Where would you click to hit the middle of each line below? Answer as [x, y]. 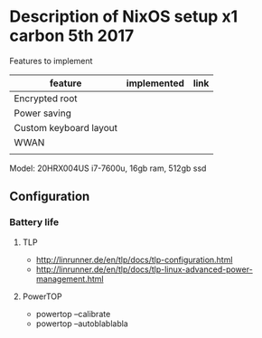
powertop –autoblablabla [82, 324]
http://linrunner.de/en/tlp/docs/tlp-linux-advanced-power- [144, 269]
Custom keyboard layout [66, 127]
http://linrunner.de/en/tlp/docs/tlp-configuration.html [134, 259]
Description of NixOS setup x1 [124, 17]
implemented [155, 83]
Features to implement [51, 61]
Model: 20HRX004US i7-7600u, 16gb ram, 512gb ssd [108, 168]
